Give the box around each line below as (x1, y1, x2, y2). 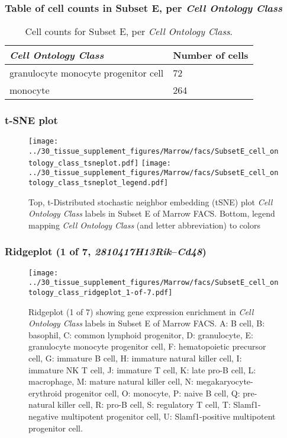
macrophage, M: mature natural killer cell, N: (28, 375, 194, 388)
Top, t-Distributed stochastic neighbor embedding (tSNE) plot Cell (28, 195, 273, 208)
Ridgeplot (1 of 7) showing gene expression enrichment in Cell (28, 305, 254, 318)
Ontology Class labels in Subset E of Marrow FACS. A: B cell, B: (28, 317, 265, 329)
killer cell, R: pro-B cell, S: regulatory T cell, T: (57, 398, 231, 411)
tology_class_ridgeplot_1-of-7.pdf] (28, 288, 173, 297)
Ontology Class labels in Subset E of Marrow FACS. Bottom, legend (28, 207, 275, 220)
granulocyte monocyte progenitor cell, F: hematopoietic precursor (28, 340, 266, 353)
